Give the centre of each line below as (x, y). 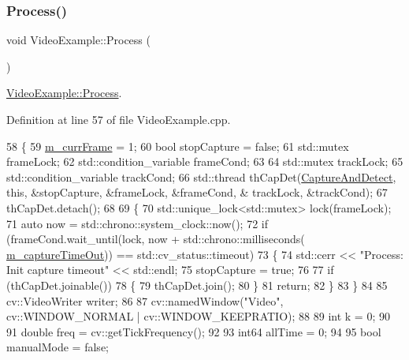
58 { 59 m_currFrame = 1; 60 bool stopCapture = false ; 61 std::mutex (178, 146)
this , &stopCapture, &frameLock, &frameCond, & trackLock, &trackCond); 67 (197, 192)
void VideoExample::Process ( (78, 40)
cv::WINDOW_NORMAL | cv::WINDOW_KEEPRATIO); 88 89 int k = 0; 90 (198, 316)
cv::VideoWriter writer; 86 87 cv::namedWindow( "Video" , (145, 300)
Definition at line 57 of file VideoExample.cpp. (119, 119)
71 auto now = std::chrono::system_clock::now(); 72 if (138, 223)
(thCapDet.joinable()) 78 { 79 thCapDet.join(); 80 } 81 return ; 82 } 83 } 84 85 (197, 285)
